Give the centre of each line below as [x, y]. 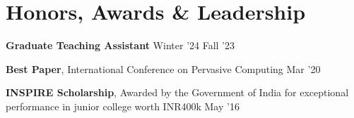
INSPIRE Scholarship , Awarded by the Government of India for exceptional [177, 92]
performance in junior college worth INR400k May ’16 [123, 106]
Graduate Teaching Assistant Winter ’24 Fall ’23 [120, 45]
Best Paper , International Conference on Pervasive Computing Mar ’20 [163, 68]
